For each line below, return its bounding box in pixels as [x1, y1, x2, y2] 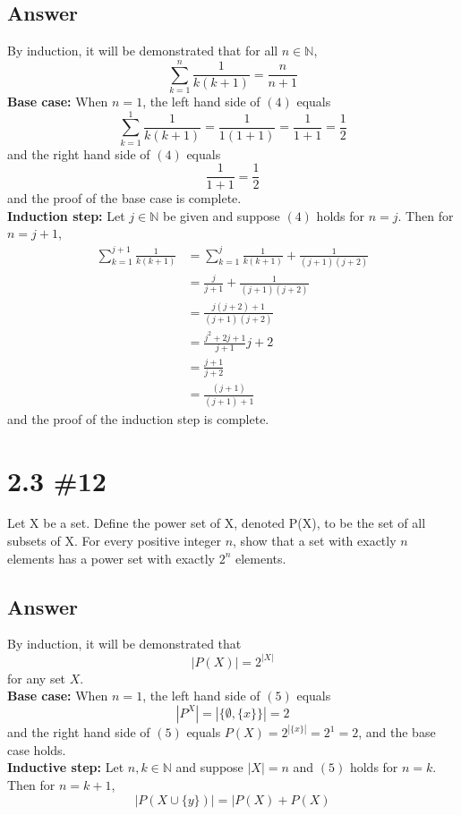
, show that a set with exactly [233, 531, 397, 550]
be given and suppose [162, 206, 280, 225]
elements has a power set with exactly [7, 548, 215, 567]
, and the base [358, 723, 436, 742]
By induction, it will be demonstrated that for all [7, 41, 278, 60]
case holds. [7, 740, 66, 759]
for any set [7, 668, 66, 687]
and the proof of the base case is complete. [7, 189, 242, 208]
